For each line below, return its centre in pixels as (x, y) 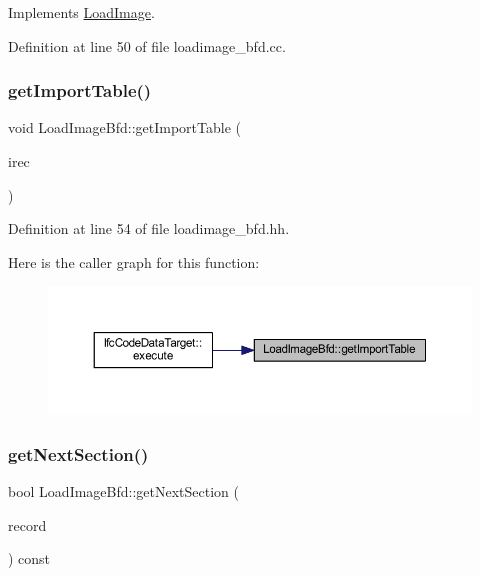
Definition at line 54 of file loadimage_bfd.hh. (149, 228)
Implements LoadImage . (81, 12)
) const (29, 558)
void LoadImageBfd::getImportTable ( (125, 127)
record (27, 524)
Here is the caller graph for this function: (134, 261)
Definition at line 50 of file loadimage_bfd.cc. (147, 45)
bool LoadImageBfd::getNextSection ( (124, 491)
